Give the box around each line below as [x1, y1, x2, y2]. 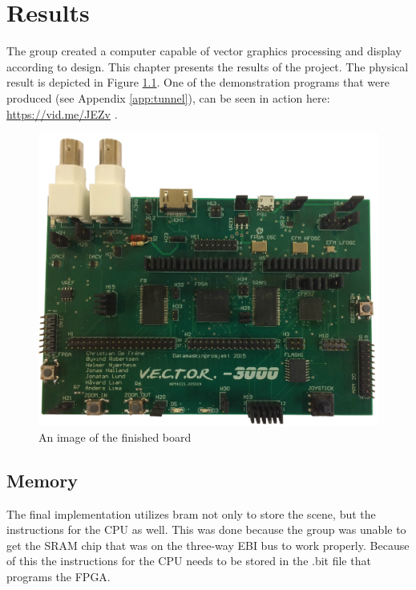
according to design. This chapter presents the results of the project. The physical [6, 58, 409, 75]
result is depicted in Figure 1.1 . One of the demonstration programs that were [6, 74, 390, 91]
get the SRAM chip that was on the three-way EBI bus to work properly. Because [6, 536, 410, 553]
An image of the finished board [38, 428, 192, 445]
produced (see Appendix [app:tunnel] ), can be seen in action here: [6, 89, 330, 106]
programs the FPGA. [6, 568, 111, 585]
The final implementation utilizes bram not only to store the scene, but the [6, 505, 376, 522]
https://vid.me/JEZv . [6, 105, 118, 122]
